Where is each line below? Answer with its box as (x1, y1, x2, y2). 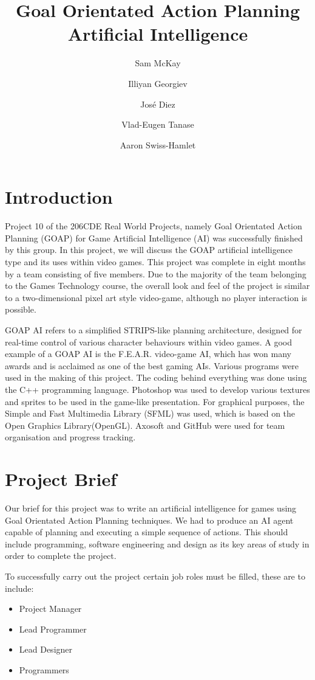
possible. (5, 303, 36, 316)
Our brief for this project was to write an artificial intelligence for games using (5, 502, 297, 515)
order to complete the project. (5, 549, 117, 562)
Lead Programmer (19, 622, 87, 635)
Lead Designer (19, 643, 73, 656)
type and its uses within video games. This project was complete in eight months (5, 255, 306, 268)
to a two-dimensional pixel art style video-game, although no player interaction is (5, 291, 308, 304)
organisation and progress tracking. (5, 431, 136, 443)
